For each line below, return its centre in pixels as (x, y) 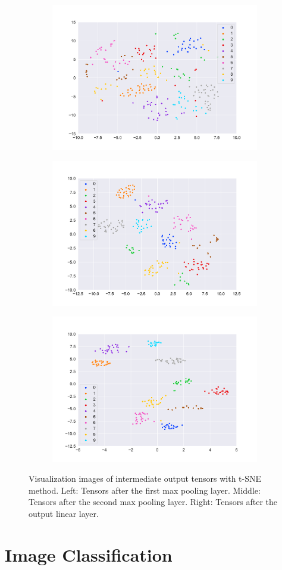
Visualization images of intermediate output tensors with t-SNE (145, 478)
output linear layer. (64, 513)
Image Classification (89, 554)
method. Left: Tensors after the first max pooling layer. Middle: (145, 490)
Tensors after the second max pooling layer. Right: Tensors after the (153, 502)
